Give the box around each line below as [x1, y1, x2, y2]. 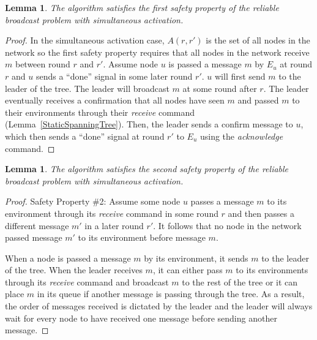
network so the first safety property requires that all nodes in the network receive [5, 45, 310, 58]
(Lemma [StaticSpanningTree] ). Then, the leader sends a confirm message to [5, 118, 293, 130]
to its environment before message [78, 231, 206, 244]
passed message [5, 231, 62, 244]
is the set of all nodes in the [206, 34, 310, 47]
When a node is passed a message [5, 251, 131, 264]
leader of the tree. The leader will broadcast [5, 81, 170, 94]
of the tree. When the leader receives [5, 263, 143, 276]
